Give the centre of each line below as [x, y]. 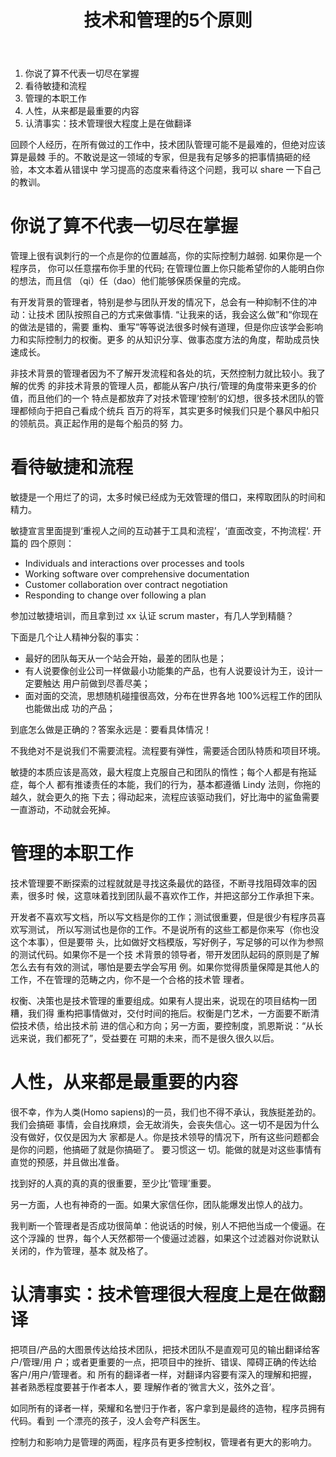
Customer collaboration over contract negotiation [126, 585]
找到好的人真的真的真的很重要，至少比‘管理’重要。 [113, 1183]
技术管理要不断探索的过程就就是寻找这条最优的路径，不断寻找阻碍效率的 [159, 883]
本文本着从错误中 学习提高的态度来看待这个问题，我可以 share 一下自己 [174, 170]
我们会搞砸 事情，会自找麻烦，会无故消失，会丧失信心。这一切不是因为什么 [165, 1124]
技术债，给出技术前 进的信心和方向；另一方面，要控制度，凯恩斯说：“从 [166, 1025]
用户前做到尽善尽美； [106, 683]
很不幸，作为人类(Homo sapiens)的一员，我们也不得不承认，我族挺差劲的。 [166, 1112]
